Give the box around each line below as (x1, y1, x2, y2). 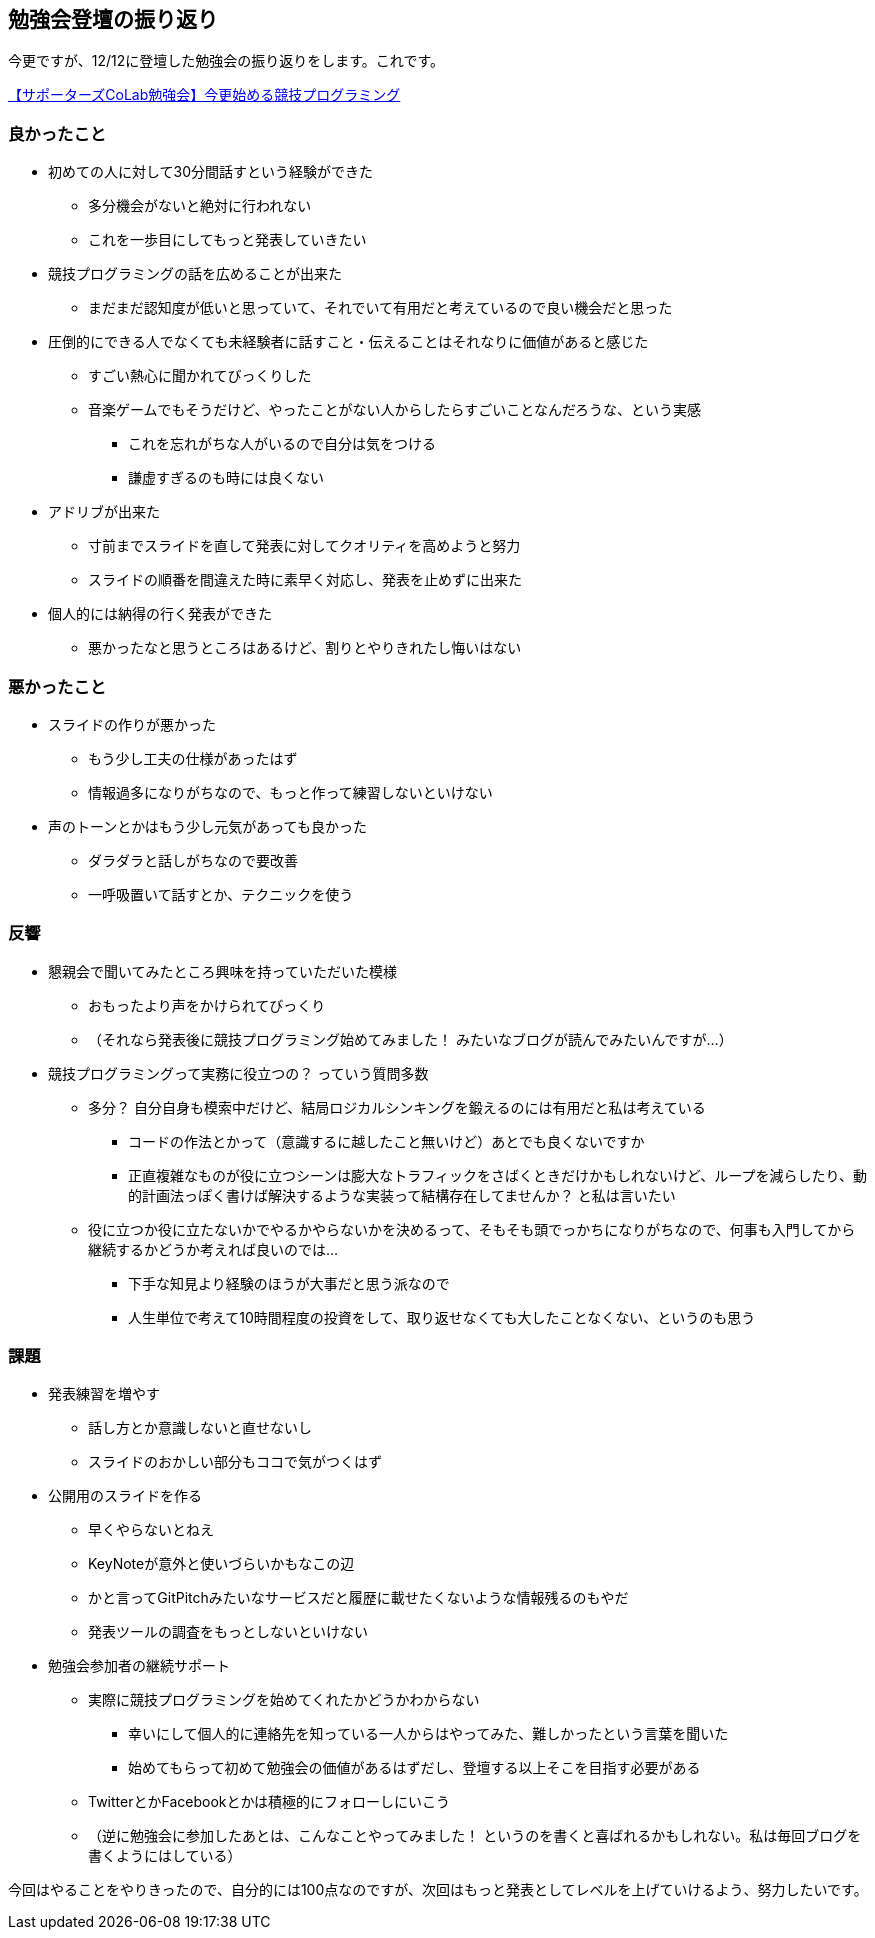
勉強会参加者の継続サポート (48, 1657, 230, 1675)
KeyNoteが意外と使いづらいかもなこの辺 (88, 1555, 355, 1573)
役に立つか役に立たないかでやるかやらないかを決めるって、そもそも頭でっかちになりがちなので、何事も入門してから (88, 1220, 856, 1238)
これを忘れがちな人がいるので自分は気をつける (128, 435, 436, 453)
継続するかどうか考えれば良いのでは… (88, 1240, 339, 1258)
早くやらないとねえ (88, 1521, 214, 1539)
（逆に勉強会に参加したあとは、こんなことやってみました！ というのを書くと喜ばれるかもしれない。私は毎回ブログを (88, 1827, 862, 1845)
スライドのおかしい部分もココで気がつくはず (88, 1453, 382, 1471)
